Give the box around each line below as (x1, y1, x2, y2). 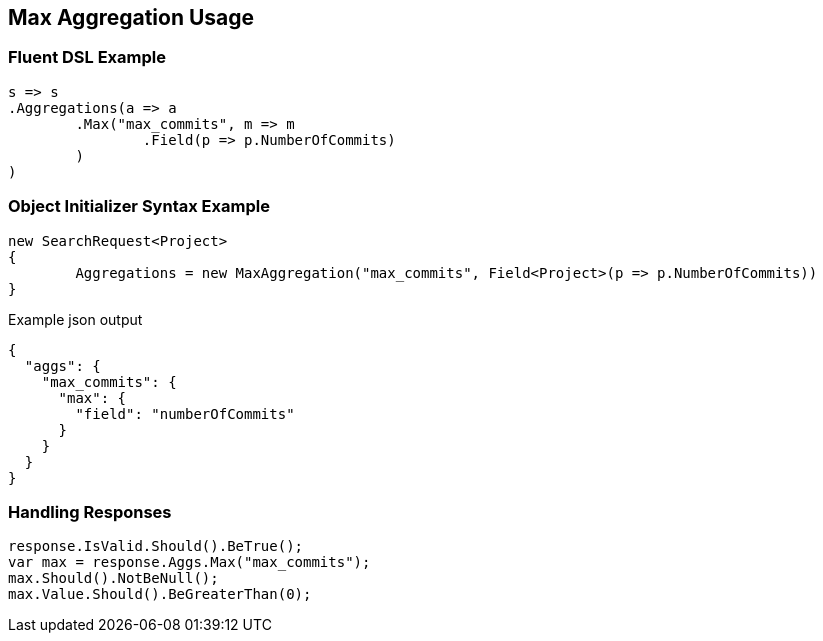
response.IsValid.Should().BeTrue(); (8, 538, 304, 555)
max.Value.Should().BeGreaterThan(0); (8, 586, 312, 603)
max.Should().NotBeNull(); (8, 570, 219, 587)
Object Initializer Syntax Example (8, 196, 270, 217)
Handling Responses (8, 501, 172, 522)
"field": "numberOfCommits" (75, 405, 295, 422)
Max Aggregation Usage (8, 5, 255, 30)
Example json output (8, 310, 143, 328)
